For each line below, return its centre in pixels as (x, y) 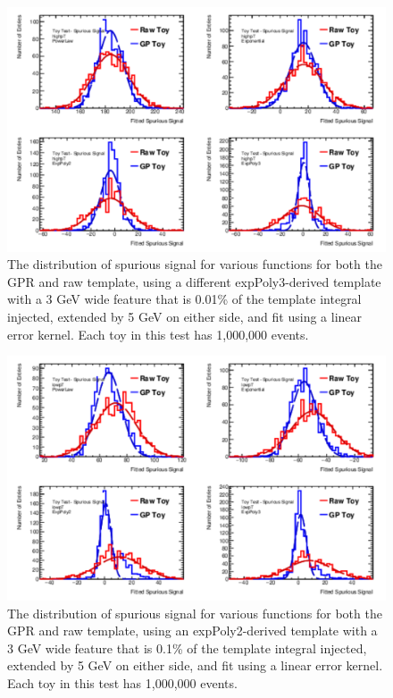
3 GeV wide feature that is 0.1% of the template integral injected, (187, 648)
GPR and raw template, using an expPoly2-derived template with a (192, 631)
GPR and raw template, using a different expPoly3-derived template (194, 281)
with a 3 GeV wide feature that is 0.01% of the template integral (184, 299)
